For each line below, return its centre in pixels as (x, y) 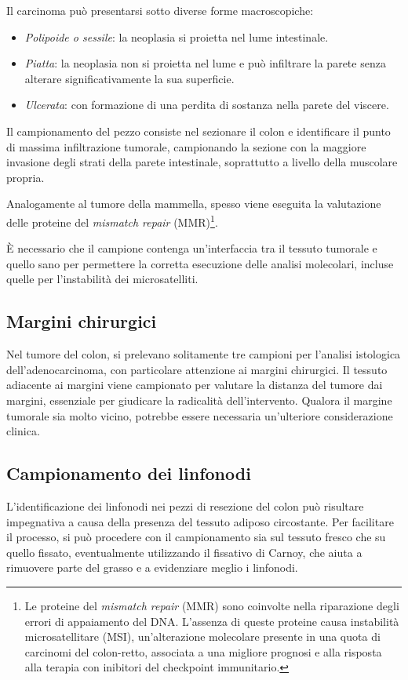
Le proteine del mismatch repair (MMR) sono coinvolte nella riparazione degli (212, 605)
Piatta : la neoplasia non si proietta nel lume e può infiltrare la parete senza (205, 63)
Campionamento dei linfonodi (129, 473)
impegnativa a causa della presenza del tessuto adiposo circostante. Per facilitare (200, 521)
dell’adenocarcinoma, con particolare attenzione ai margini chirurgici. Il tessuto (197, 369)
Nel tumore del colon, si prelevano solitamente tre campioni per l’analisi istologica (204, 354)
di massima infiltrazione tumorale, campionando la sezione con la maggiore (186, 146)
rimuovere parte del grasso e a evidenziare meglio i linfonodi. (152, 567)
